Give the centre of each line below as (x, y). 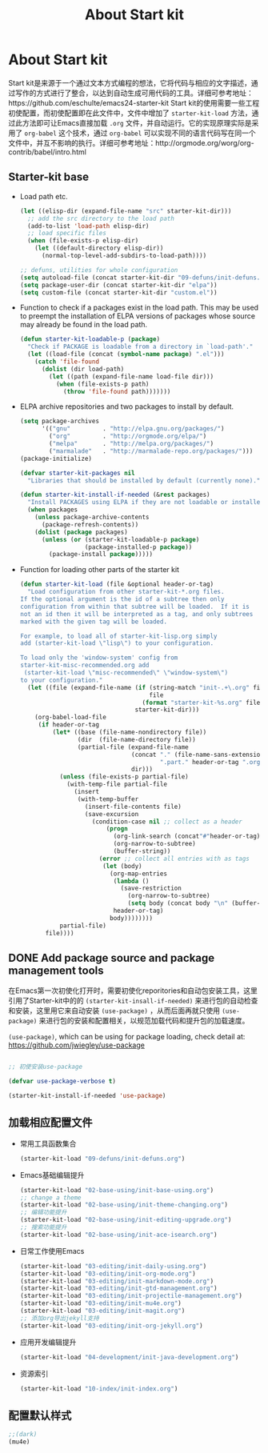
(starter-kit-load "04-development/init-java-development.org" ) (129, 1357)
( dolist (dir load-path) (83, 369)
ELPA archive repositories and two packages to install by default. (127, 406)
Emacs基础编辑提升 (52, 1175)
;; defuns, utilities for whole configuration (99, 270)
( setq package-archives (60, 422)
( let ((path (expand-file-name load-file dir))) (132, 376)
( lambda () (131, 881)
